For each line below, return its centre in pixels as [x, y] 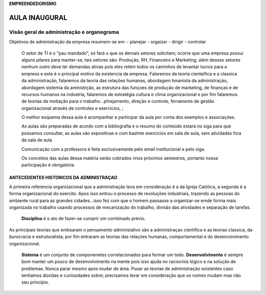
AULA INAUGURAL [38, 17]
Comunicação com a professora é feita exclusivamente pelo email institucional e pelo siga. [113, 149]
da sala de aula [37, 140]
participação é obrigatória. [49, 165]
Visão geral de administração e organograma [64, 32]
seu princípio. [35, 282]
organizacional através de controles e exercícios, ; [72, 108]
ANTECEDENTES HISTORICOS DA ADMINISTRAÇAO [63, 178]
